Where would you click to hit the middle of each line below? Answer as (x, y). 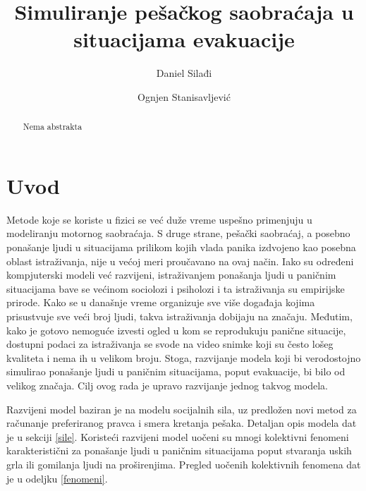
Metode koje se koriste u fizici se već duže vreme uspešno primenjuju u (159, 219)
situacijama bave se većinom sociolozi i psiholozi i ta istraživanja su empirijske (176, 288)
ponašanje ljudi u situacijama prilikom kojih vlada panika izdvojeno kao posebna (181, 247)
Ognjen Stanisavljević (184, 96)
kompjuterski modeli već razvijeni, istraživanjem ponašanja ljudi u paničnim (171, 275)
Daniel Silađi (184, 73)
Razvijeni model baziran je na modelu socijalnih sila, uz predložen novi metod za (182, 409)
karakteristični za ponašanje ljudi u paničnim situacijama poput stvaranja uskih (179, 450)
